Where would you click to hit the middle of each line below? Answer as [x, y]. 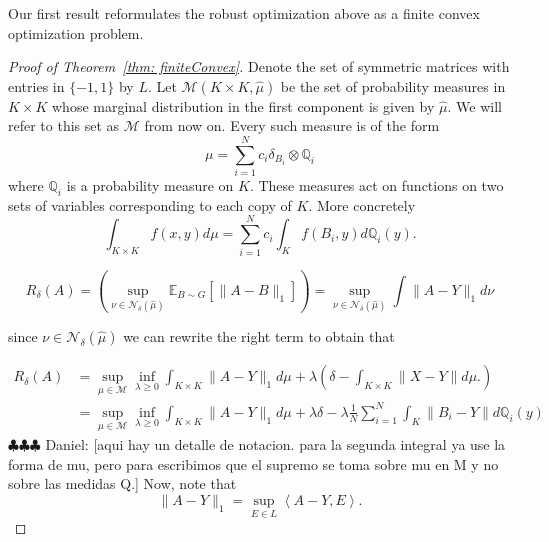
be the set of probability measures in [393, 85]
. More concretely [362, 204]
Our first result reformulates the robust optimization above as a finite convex [244, 13]
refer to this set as [64, 125]
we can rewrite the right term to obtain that [259, 336]
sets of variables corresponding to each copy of [150, 204]
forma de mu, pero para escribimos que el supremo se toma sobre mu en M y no [253, 463]
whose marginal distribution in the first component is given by [243, 105]
